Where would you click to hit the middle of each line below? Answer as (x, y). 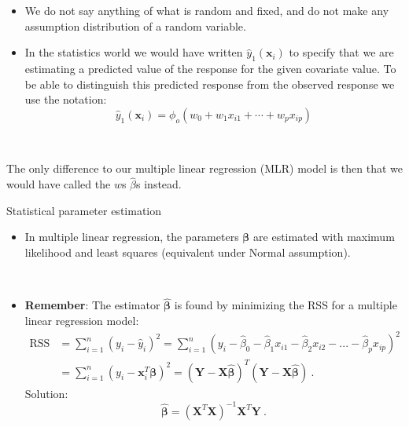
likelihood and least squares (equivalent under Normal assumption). (188, 252)
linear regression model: (82, 320)
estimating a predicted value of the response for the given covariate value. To (210, 68)
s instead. (159, 184)
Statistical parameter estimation (84, 210)
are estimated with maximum (324, 237)
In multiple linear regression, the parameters (132, 237)
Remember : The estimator (92, 305)
